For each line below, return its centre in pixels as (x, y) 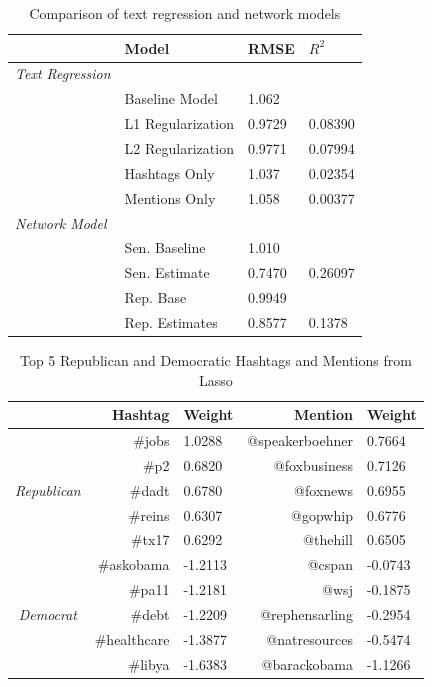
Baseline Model (171, 98)
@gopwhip (322, 514)
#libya (149, 663)
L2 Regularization (179, 147)
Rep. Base (155, 297)
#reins (149, 514)
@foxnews (323, 489)
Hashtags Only (169, 172)
